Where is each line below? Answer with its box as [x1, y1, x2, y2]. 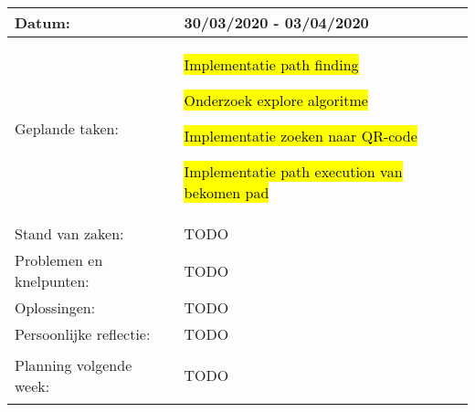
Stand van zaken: [15, 223, 124, 244]
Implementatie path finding [184, 54, 359, 75]
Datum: [15, 12, 70, 33]
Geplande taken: [15, 118, 119, 139]
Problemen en [15, 249, 103, 270]
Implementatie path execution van [184, 161, 403, 182]
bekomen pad [184, 182, 269, 203]
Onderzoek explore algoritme [184, 90, 368, 111]
